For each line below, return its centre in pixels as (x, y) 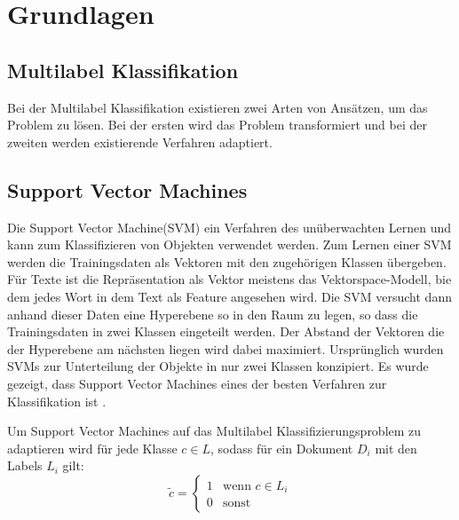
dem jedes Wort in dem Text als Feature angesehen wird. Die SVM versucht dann (229, 296)
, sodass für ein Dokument (281, 448)
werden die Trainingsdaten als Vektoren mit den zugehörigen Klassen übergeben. (227, 261)
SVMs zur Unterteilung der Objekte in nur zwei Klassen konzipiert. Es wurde (218, 366)
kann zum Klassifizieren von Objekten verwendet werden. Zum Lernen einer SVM (229, 244)
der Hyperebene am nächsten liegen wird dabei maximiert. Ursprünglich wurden (226, 348)
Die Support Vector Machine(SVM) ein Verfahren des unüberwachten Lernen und (229, 227)
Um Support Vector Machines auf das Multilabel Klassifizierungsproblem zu (214, 431)
